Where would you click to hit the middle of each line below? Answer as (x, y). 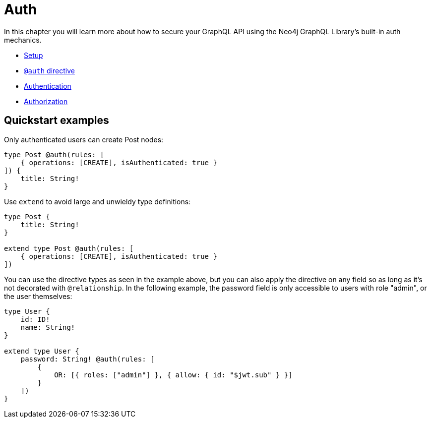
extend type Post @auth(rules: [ (69, 248)
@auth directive (49, 70)
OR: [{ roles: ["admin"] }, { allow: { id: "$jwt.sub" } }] (173, 375)
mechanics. (23, 40)
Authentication (48, 86)
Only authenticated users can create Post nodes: (84, 139)
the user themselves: (38, 296)
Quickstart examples (57, 121)
